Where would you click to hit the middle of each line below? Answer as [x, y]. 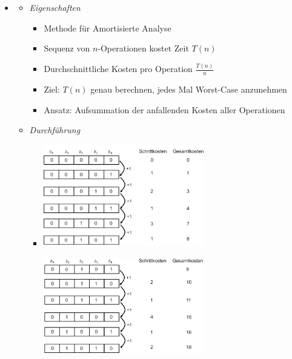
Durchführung [55, 130]
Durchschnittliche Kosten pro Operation [118, 69]
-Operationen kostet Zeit [143, 48]
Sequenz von [67, 48]
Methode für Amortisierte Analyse [108, 28]
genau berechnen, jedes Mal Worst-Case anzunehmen [189, 89]
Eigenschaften [55, 7]
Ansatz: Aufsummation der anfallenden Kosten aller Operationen [164, 109]
